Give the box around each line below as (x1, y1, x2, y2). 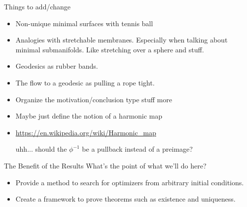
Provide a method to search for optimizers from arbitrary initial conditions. (15, 177, 244, 187)
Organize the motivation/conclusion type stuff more (15, 94, 172, 104)
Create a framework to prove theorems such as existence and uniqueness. (15, 194, 236, 204)
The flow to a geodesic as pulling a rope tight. (15, 77, 155, 87)
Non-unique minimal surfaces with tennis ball (15, 18, 153, 28)
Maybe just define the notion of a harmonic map (15, 111, 163, 121)
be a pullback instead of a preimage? (82, 144, 193, 154)
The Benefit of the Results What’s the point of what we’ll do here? (4, 160, 207, 170)
